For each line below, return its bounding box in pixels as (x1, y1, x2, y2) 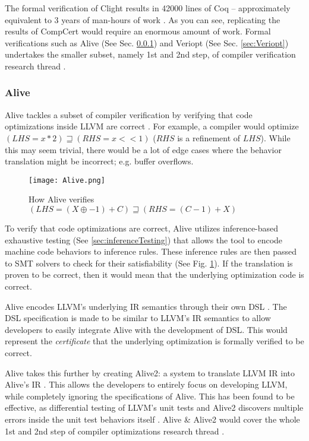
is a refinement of (177, 131, 241, 144)
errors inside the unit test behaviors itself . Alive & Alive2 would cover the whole (5, 413, 300, 425)
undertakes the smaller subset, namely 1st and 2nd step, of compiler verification (5, 48, 296, 61)
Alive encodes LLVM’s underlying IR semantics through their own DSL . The (5, 300, 287, 312)
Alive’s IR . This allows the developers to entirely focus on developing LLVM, (5, 378, 288, 391)
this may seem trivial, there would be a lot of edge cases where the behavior (5, 143, 282, 156)
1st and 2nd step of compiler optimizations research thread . (5, 424, 225, 437)
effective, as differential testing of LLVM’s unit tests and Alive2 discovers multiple (5, 401, 304, 414)
